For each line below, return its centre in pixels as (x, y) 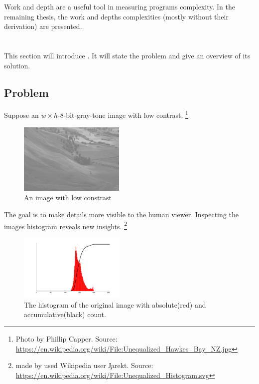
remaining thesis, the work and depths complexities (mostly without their (116, 16)
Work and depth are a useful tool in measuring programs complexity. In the (120, 6)
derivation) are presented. (43, 26)
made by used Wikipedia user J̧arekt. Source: (84, 365)
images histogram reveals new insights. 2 (65, 225)
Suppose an (21, 115)
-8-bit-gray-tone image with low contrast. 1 (123, 114)
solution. (17, 65)
